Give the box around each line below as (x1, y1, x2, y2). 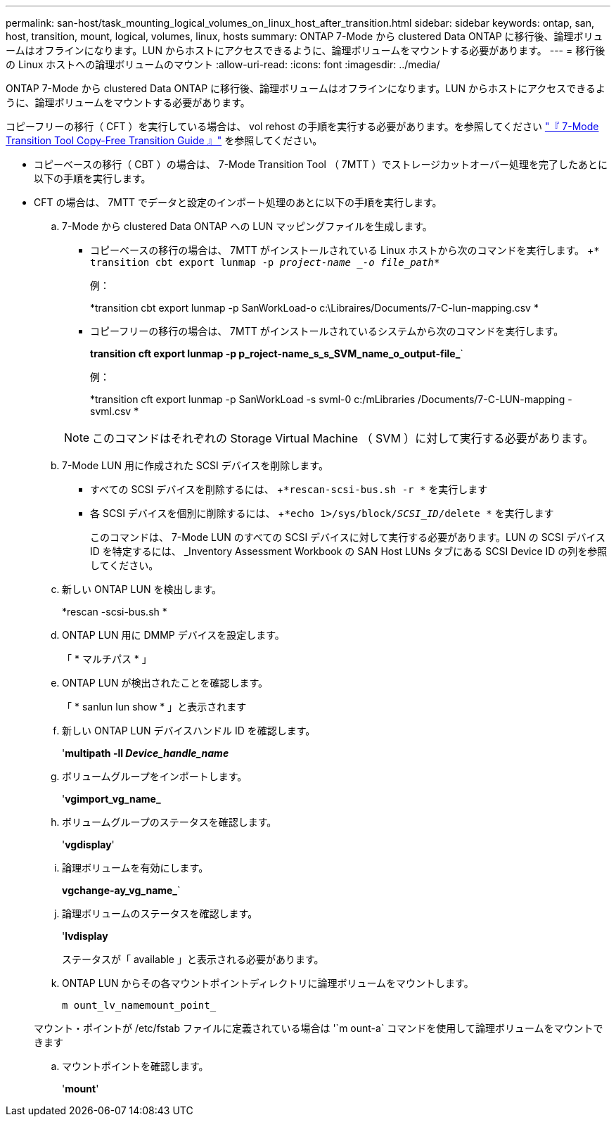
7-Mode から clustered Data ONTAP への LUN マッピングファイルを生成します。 (62, 220, 432, 232)
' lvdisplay (62, 930, 108, 942)
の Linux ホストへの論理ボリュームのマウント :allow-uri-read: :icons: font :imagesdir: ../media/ (6, 58, 440, 70)
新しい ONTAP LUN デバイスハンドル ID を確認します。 (62, 725, 316, 737)
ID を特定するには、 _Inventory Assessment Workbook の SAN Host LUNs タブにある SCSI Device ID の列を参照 (90, 545, 608, 557)
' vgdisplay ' (62, 839, 115, 850)
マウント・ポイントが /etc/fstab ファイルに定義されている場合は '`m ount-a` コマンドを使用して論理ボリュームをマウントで (34, 1022, 603, 1034)
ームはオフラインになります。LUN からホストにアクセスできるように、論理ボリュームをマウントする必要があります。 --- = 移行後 (6, 44, 605, 56)
